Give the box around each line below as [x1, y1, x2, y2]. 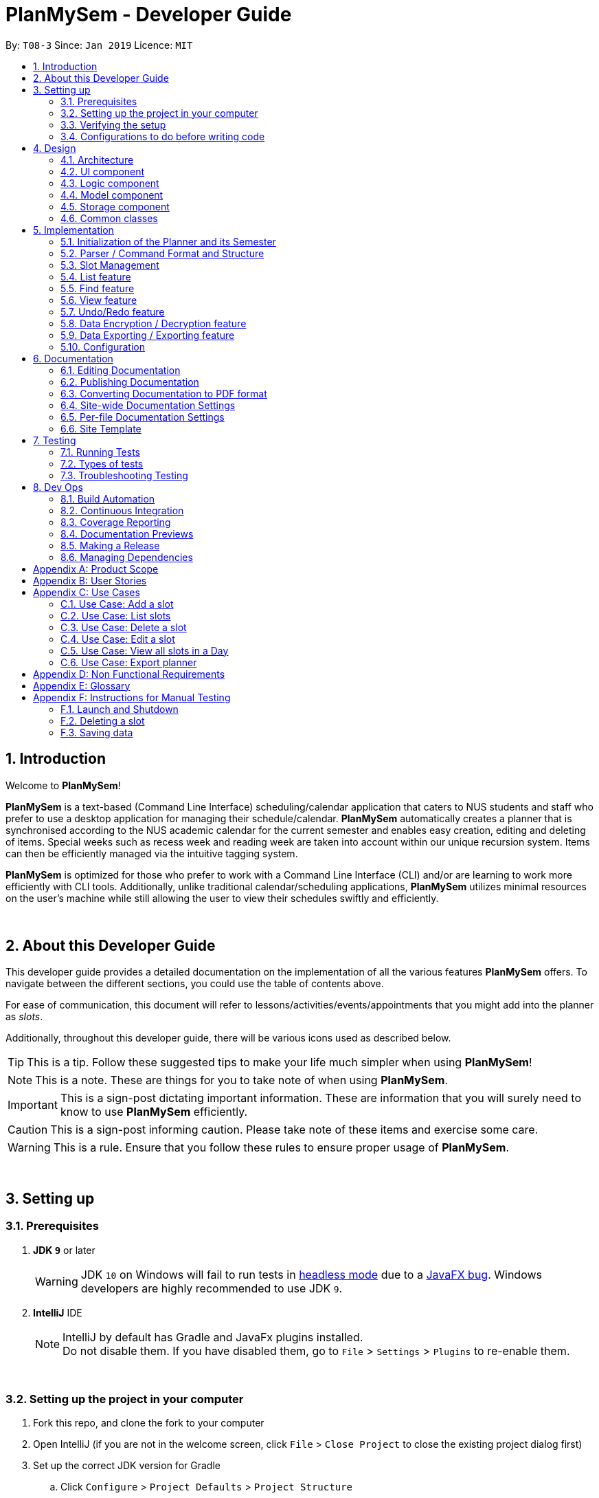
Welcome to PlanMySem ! [5, 779, 121, 791]
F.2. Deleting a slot [60, 714, 145, 727]
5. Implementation [33, 223, 114, 236]
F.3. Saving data [60, 726, 133, 738]
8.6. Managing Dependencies [60, 551, 193, 563]
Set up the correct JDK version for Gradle [33, 1460, 221, 1472]
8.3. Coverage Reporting [60, 516, 171, 528]
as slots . [5, 1011, 43, 1023]
